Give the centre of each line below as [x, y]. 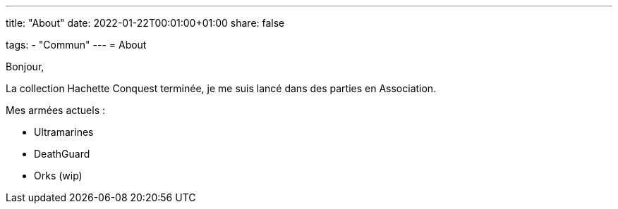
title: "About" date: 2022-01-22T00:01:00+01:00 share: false [145, 23]
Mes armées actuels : [56, 110]
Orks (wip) [58, 176]
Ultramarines [64, 132]
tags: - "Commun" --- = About [76, 45]
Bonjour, [25, 66]
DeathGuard [62, 154]
